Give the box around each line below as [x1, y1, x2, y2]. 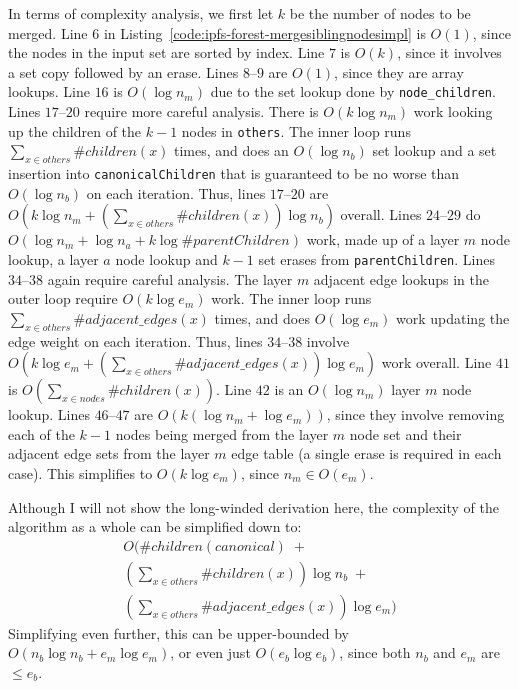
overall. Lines [340, 204, 422, 225]
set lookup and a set [372, 140, 497, 161]
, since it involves [397, 42, 502, 63]
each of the [8, 423, 75, 444]
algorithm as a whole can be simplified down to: [8, 516, 302, 537]
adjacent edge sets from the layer [8, 443, 210, 464]
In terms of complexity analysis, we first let [8, 3, 274, 23]
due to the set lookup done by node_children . [210, 81, 496, 102]
